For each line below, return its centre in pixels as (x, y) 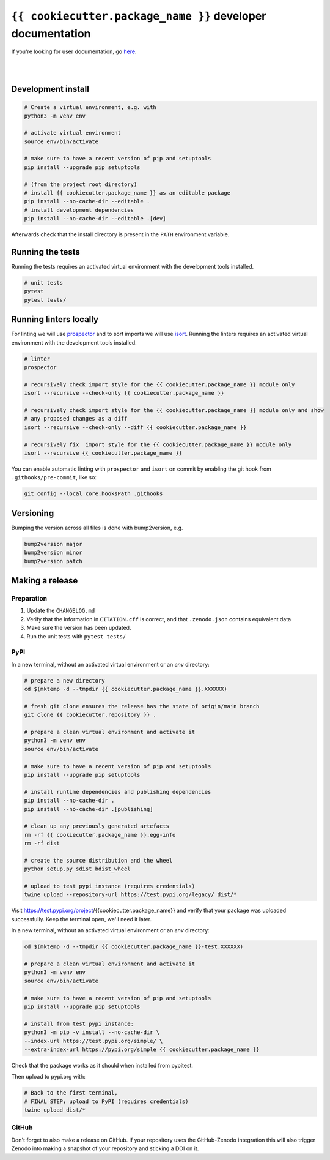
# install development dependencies (79, 210)
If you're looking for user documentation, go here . (74, 51)
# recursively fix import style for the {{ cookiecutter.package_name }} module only (158, 444)
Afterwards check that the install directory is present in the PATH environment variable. (120, 234)
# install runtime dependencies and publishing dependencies (118, 792)
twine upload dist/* (55, 1110)
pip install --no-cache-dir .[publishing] (89, 809)
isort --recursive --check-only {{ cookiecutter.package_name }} (124, 393)
